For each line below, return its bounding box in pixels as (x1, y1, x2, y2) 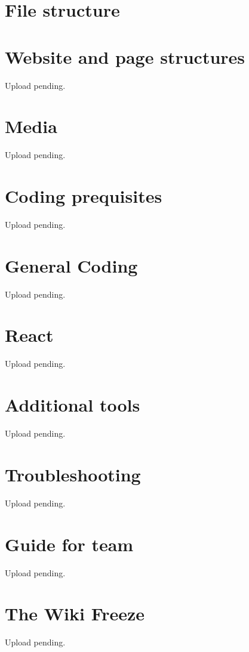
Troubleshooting (5, 462, 141, 486)
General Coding (5, 253, 138, 277)
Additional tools (5, 393, 140, 417)
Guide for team (5, 532, 134, 556)
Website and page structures (5, 44, 245, 69)
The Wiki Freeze (5, 601, 145, 626)
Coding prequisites (5, 184, 162, 208)
